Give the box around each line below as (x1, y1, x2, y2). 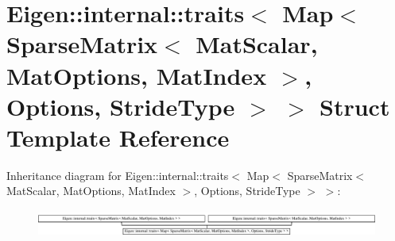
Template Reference (6, 120, 230, 153)
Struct (319, 90, 390, 122)
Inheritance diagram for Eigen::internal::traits (6, 166, 229, 183)
